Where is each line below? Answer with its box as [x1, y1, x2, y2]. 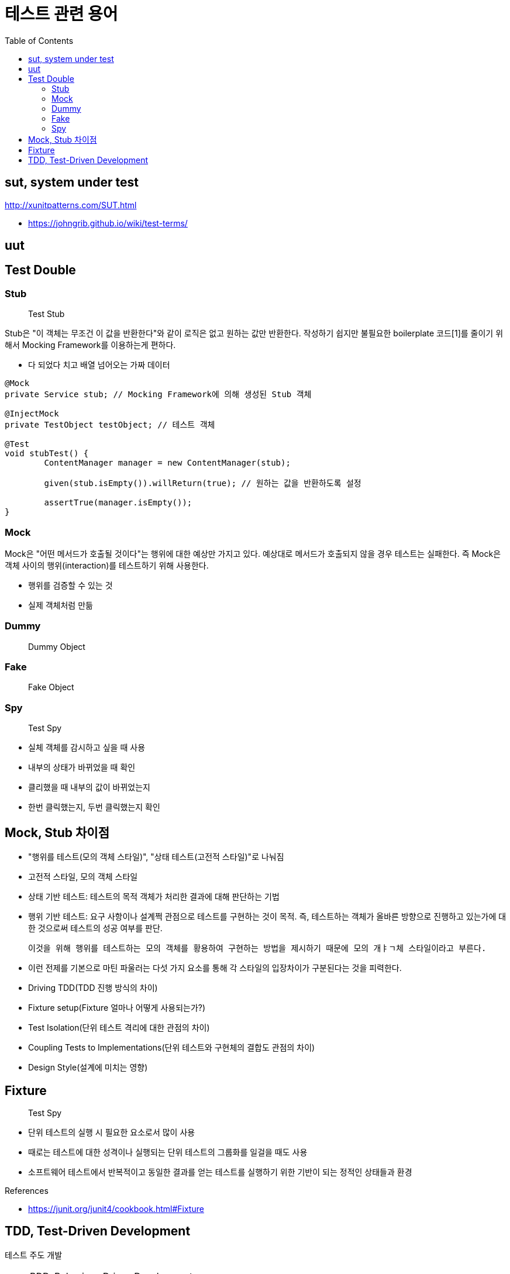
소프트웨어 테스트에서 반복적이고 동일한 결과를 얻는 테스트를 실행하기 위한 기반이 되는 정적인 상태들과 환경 [28, 1166, 412, 1177]
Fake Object [28, 682, 74, 693]
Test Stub [28, 309, 65, 319]
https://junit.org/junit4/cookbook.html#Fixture [28, 1203, 204, 1214]
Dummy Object [28, 641, 85, 652]
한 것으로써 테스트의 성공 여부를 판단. [28, 923, 163, 934]
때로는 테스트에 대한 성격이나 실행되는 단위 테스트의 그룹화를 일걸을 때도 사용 [28, 1146, 308, 1157]
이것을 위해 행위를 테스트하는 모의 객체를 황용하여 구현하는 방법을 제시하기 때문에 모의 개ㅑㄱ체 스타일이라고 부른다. [28, 944, 487, 953]
